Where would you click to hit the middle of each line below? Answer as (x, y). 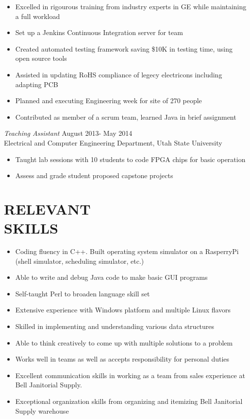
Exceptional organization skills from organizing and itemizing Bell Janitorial (129, 401)
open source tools (41, 58)
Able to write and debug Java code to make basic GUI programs (111, 277)
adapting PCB (37, 84)
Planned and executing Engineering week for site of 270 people (108, 100)
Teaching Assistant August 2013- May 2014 (68, 133)
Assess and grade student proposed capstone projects (94, 175)
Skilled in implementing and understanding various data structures (115, 326)
